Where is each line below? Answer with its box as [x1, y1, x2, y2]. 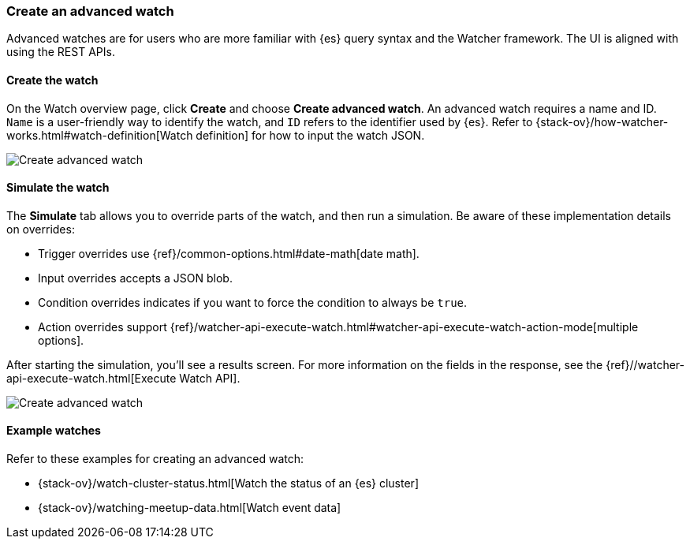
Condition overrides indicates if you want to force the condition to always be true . [38, 295, 468, 309]
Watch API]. [179, 371, 241, 385]
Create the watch [6, 73, 99, 87]
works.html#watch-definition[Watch [6, 128, 193, 142]
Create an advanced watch [6, 3, 174, 19]
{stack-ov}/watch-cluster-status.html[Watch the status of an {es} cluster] [38, 476, 419, 491]
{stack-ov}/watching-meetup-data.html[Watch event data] [38, 501, 341, 515]
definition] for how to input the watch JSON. [196, 128, 425, 142]
